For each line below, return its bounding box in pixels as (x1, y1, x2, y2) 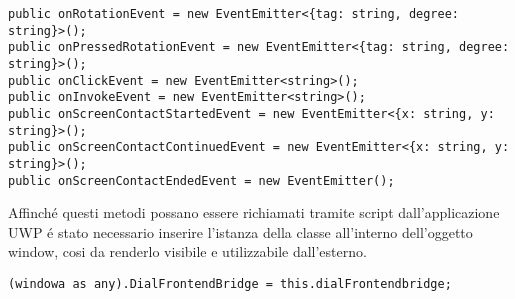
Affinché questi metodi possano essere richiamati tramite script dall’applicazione (8, 202, 500, 223)
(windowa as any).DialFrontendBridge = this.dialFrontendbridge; (8, 277, 452, 291)
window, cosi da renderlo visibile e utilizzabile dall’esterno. (8, 241, 367, 262)
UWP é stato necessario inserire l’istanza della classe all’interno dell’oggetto (8, 221, 473, 242)
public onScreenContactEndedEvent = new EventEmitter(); (8, 173, 395, 188)
